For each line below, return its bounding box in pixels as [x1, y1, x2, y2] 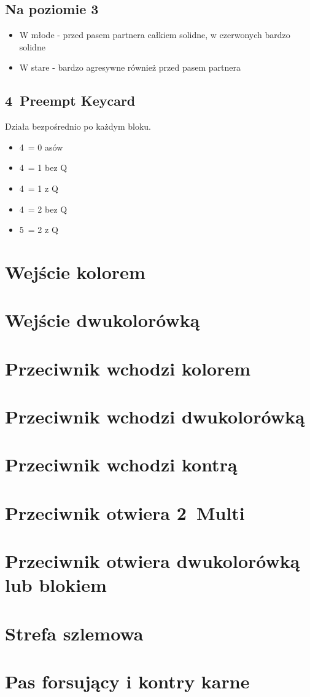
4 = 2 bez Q [19, 202, 68, 215]
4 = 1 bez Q [19, 161, 68, 174]
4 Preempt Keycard [5, 91, 136, 110]
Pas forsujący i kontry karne [5, 669, 250, 694]
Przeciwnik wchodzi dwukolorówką [5, 404, 305, 429]
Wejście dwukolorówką [5, 307, 200, 333]
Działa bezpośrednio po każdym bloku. [5, 120, 151, 133]
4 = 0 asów [19, 140, 63, 153]
